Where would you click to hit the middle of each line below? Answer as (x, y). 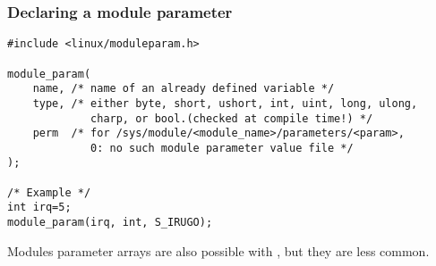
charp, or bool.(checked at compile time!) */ (232, 118)
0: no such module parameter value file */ (222, 148)
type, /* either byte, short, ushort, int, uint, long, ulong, (225, 103)
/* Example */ (49, 192)
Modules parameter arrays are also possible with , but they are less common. (218, 250)
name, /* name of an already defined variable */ (184, 89)
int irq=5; (39, 208)
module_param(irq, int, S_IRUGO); (110, 223)
